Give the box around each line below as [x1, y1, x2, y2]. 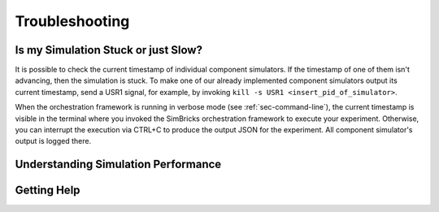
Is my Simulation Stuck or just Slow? [15, 43, 203, 57]
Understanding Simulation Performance [15, 158, 222, 171]
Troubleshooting [15, 12, 130, 30]
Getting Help [15, 184, 80, 197]
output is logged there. [15, 136, 92, 146]
